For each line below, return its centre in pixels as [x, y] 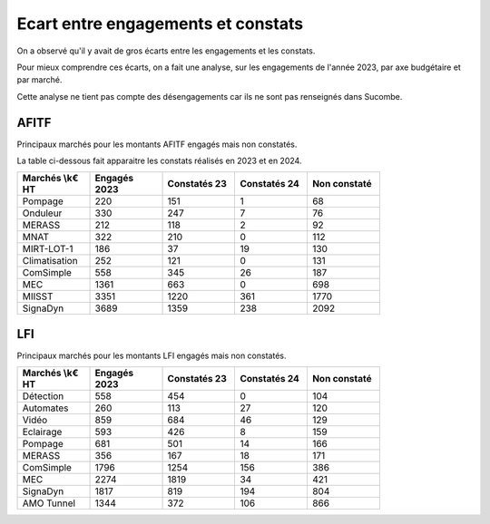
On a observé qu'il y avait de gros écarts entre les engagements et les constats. [166, 51]
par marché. [39, 80]
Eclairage [42, 432]
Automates [45, 408]
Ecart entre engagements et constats [160, 24]
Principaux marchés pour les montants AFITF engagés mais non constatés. [157, 144]
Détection [43, 396]
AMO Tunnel [49, 503]
